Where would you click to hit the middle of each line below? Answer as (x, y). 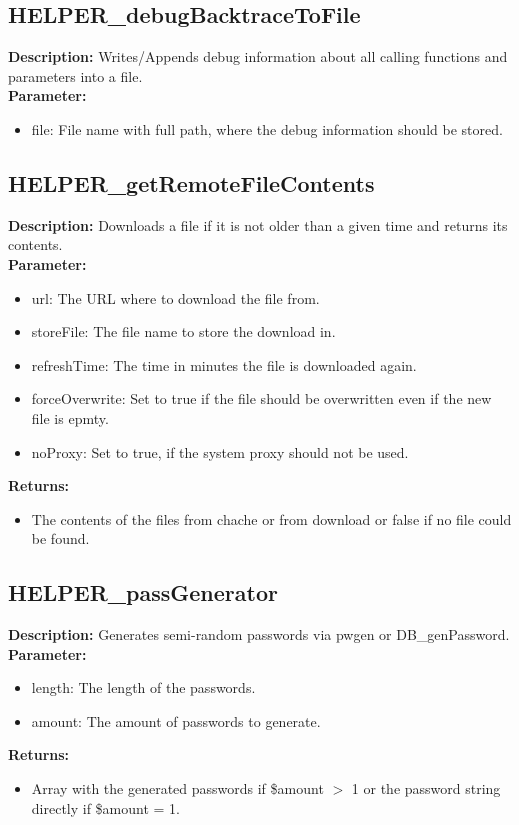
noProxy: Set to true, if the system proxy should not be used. (220, 451)
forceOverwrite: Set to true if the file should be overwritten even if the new (261, 398)
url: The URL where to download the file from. (175, 297)
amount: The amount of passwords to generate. (176, 720)
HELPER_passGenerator (143, 592)
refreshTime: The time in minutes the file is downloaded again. (224, 364)
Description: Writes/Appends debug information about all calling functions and (258, 56)
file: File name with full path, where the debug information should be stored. (267, 128)
